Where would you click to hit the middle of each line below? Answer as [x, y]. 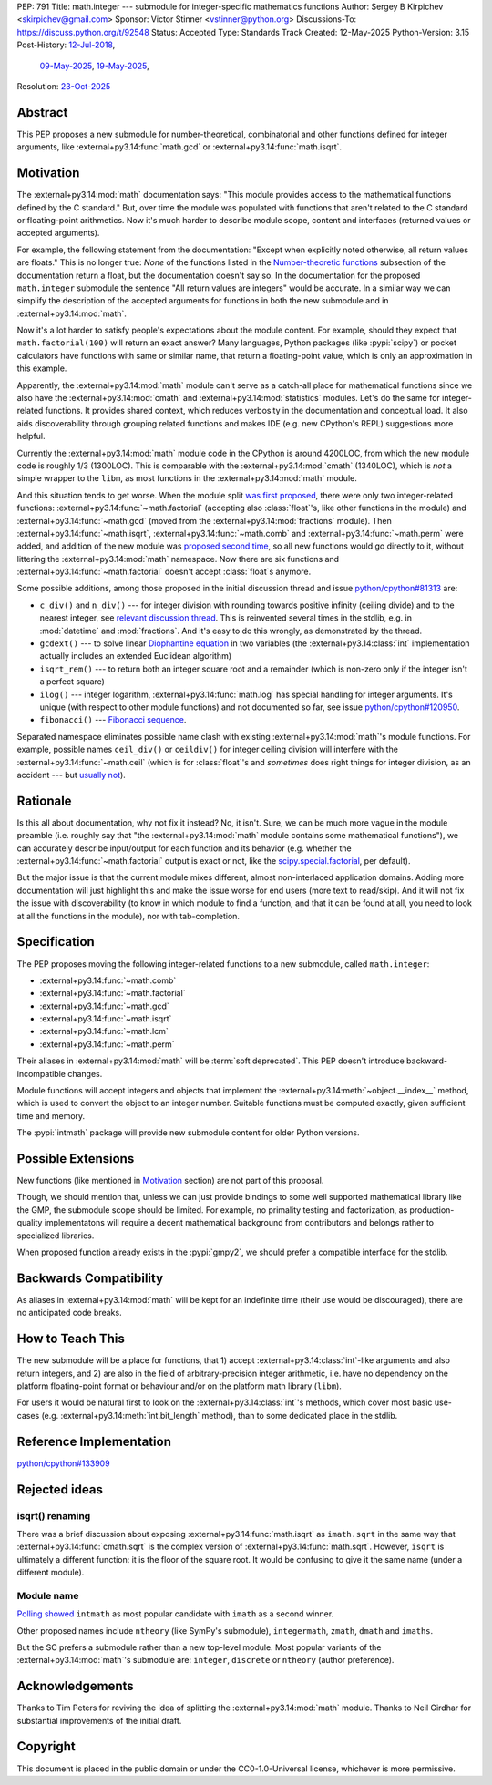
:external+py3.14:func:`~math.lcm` [104, 1031]
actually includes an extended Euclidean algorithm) [136, 656]
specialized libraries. [56, 1236]
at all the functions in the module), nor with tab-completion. [128, 916]
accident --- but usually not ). [72, 775]
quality [30, 1223]
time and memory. [51, 1115]
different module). [51, 1573]
